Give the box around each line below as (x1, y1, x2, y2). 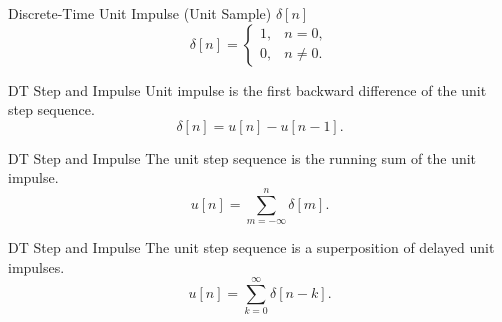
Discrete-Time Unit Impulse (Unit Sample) (8, 3, 272, 23)
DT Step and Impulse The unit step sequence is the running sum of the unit (8, 147, 477, 168)
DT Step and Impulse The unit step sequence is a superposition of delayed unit (8, 237, 495, 258)
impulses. (8, 256, 65, 277)
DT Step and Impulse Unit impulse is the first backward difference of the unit (8, 79, 487, 100)
